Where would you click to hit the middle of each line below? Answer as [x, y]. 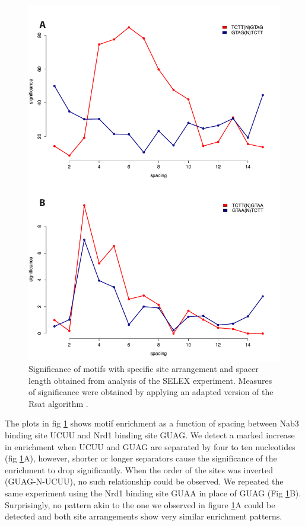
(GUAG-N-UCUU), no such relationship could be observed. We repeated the [144, 481]
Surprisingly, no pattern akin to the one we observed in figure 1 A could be [140, 504]
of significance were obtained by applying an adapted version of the [151, 392]
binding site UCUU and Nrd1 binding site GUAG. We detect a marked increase [150, 435]
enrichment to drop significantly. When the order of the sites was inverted [139, 469]
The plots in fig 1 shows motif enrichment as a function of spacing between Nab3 [152, 423]
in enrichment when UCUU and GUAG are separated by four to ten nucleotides [150, 446]
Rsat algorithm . [58, 403]
